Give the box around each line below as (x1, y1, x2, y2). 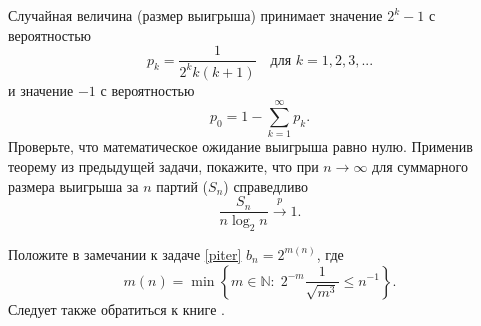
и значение (8, 79, 74, 100)
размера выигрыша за (8, 175, 139, 196)
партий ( (156, 175, 209, 196)
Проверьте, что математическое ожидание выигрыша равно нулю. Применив (8, 136, 473, 157)
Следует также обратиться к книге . (8, 298, 225, 319)
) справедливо (223, 175, 308, 196)
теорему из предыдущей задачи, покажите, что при (8, 155, 319, 176)
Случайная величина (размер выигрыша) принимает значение (8, 5, 383, 25)
